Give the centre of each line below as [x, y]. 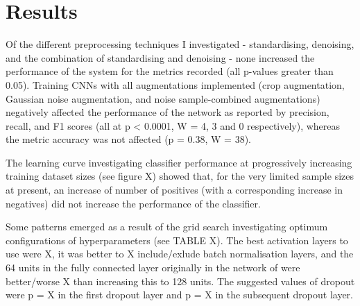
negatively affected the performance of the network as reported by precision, [168, 112]
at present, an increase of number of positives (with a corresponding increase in [174, 190]
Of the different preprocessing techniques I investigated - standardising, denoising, [180, 44]
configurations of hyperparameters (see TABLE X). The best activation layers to [177, 240]
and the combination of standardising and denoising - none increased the [160, 57]
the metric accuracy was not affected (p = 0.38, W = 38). [128, 139]
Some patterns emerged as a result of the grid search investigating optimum [167, 227]
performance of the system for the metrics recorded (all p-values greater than [170, 71]
